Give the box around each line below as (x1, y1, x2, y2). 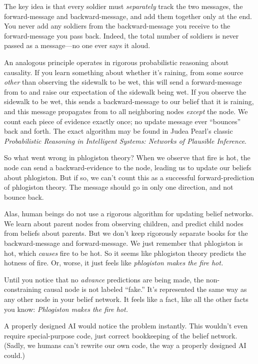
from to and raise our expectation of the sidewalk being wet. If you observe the (4, 86, 246, 97)
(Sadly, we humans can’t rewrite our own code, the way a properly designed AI (4, 340, 246, 350)
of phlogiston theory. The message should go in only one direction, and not (4, 182, 233, 192)
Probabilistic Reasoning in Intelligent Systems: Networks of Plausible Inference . (4, 135, 246, 146)
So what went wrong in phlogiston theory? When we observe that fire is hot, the (4, 152, 250, 163)
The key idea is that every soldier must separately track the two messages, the (4, 1, 243, 11)
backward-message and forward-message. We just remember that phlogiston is (4, 238, 243, 248)
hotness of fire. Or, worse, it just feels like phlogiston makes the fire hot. (4, 257, 223, 268)
